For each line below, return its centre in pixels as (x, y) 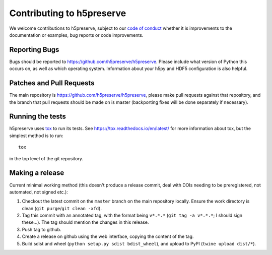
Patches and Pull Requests (52, 83)
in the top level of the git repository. (46, 158)
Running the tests (38, 117)
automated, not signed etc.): (39, 192)
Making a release (37, 173)
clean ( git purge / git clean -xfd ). (62, 208)
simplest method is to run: (36, 136)
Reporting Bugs (34, 50)
